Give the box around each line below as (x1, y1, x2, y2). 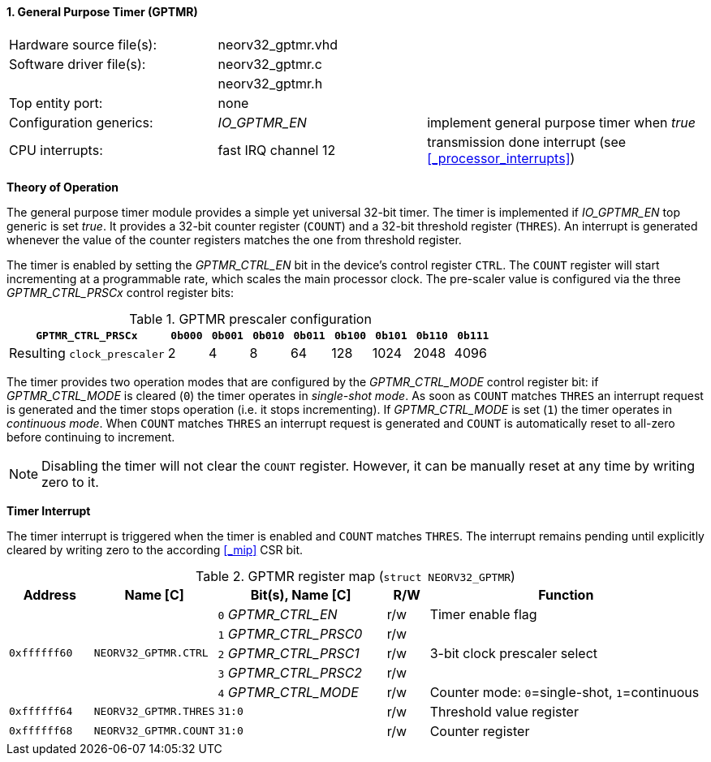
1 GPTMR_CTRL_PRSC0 (218, 625, 363, 642)
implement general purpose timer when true (427, 114, 696, 131)
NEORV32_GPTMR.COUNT (93, 725, 215, 738)
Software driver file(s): (9, 55, 146, 72)
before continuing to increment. (6, 429, 175, 444)
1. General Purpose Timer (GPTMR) (6, 5, 198, 19)
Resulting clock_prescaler (9, 344, 165, 361)
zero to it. (41, 473, 99, 490)
